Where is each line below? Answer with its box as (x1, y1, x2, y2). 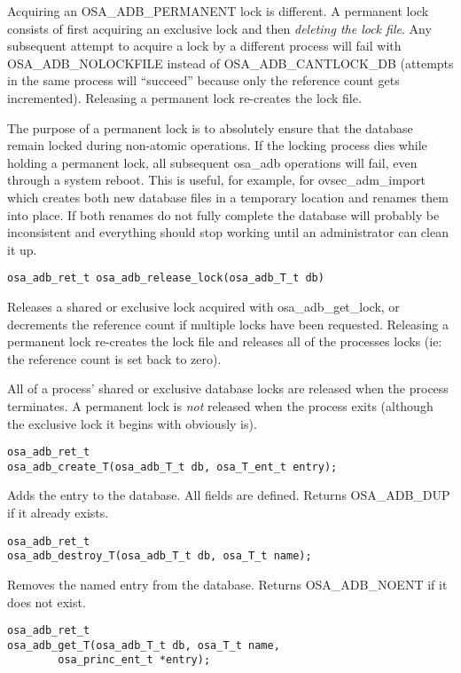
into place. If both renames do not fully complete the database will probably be (7, 205, 440, 224)
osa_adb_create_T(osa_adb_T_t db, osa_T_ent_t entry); (7, 460, 338, 473)
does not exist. (7, 592, 86, 611)
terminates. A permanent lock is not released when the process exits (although (7, 396, 434, 415)
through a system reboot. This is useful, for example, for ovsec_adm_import (7, 170, 426, 189)
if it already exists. (7, 503, 109, 522)
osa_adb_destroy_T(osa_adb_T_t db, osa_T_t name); (7, 550, 312, 563)
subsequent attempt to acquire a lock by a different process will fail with (7, 36, 402, 55)
